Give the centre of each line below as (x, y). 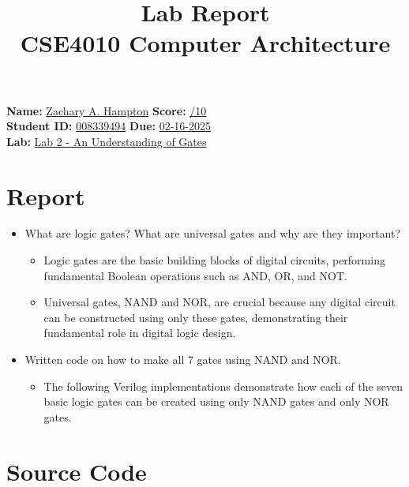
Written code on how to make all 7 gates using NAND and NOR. (183, 360)
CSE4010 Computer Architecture (205, 43)
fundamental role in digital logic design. (140, 333)
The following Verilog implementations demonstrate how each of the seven (223, 386)
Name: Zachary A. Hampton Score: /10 (107, 110)
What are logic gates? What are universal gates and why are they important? (213, 233)
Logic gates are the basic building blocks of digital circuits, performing (214, 260)
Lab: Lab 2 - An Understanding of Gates (107, 141)
